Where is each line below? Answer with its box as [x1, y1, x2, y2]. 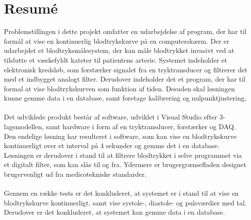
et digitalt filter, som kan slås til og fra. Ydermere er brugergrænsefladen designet [4, 159, 247, 169]
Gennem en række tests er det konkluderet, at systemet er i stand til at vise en [4, 188, 239, 198]
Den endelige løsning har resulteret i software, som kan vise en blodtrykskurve [4, 131, 237, 141]
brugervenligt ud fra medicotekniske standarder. [4, 169, 147, 179]
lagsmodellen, [4, 121, 44, 132]
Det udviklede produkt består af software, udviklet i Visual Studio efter [4, 112, 218, 122]
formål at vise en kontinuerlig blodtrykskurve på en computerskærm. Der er [4, 35, 230, 46]
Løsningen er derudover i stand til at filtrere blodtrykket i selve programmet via [4, 150, 242, 160]
